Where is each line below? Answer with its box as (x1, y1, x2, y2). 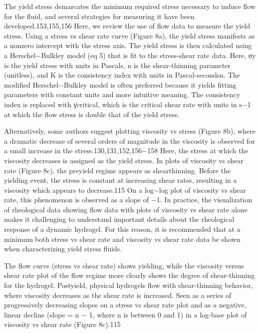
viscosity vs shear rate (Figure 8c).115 (4, 319, 121, 329)
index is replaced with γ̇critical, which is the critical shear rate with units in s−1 (4, 99, 251, 109)
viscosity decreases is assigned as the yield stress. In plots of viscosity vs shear (4, 155, 244, 165)
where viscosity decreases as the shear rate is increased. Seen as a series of (4, 289, 231, 300)
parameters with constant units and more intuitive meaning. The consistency (4, 89, 240, 100)
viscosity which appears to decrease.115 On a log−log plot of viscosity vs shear (4, 184, 246, 195)
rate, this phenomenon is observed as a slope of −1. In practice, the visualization (4, 194, 252, 205)
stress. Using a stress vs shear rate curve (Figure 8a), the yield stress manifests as (4, 30, 255, 41)
